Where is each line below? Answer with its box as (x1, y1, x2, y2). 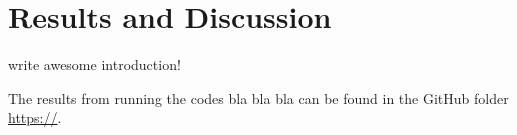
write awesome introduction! (8, 54, 181, 75)
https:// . (8, 107, 62, 128)
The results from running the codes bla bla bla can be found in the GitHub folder (8, 87, 509, 108)
